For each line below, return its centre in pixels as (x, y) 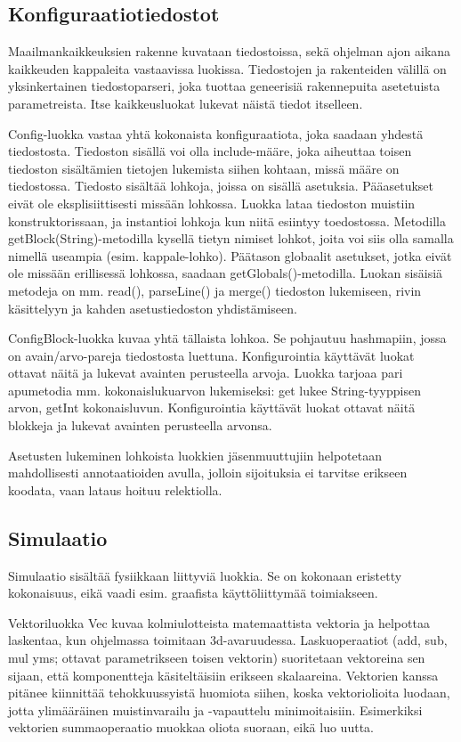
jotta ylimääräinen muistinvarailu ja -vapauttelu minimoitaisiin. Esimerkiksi (215, 709)
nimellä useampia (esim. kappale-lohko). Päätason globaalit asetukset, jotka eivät (230, 255)
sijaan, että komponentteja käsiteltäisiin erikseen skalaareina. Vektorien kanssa (223, 675)
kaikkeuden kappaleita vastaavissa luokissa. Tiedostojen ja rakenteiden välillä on (227, 68)
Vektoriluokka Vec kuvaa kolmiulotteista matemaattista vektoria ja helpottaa (219, 622)
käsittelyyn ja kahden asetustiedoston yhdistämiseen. (153, 308)
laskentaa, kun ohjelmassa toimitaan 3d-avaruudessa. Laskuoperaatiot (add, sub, (228, 640)
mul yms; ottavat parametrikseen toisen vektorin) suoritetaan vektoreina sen (217, 658)
